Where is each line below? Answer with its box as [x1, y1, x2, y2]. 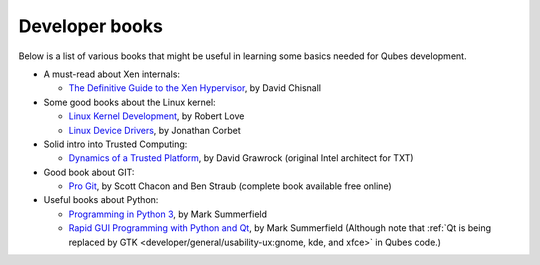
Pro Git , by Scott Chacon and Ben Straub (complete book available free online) [68, 180, 392, 192]
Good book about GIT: [43, 166, 135, 178]
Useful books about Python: [43, 194, 159, 206]
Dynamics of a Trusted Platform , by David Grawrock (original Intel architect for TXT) [68, 152, 414, 164]
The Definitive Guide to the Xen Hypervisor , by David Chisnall [68, 82, 322, 94]
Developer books [18, 15, 164, 37]
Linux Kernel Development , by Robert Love [68, 110, 245, 122]
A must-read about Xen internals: [43, 68, 180, 80]
